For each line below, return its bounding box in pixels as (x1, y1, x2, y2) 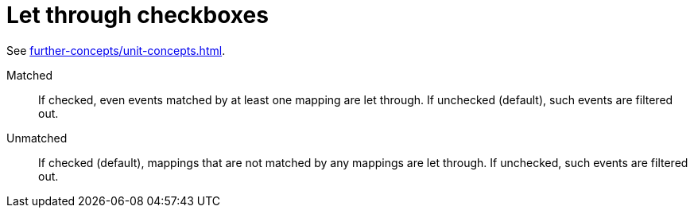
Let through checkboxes (6, 2, 269, 29)
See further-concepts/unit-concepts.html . (6, 43, 226, 57)
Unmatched (6, 130, 68, 145)
